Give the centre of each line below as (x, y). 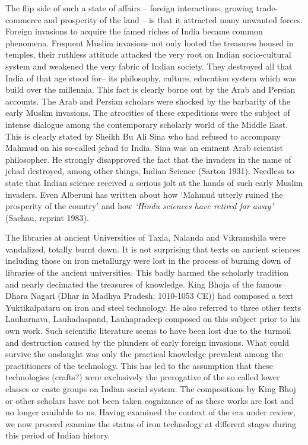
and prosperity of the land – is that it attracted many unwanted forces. (174, 19)
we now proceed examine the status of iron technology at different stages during (151, 423)
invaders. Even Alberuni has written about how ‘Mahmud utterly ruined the (144, 194)
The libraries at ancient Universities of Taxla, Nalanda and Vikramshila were (146, 237)
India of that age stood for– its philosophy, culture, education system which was (151, 78)
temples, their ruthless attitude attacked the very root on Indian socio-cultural (148, 54)
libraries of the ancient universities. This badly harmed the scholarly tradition (147, 272)
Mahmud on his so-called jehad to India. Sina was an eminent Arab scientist (144, 148)
